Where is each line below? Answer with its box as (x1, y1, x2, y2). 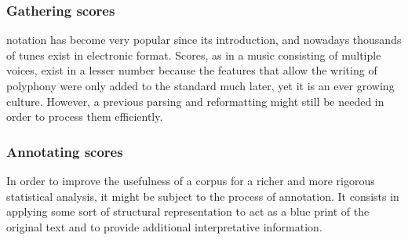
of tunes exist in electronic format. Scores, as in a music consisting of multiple (6, 46, 381, 63)
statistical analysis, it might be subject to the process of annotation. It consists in (6, 187, 399, 204)
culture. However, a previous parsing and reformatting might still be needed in (6, 93, 384, 109)
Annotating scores (6, 141, 123, 161)
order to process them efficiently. (6, 108, 163, 125)
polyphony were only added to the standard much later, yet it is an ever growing (6, 78, 395, 93)
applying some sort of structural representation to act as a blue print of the (6, 203, 370, 220)
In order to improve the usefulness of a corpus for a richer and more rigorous (6, 173, 375, 188)
